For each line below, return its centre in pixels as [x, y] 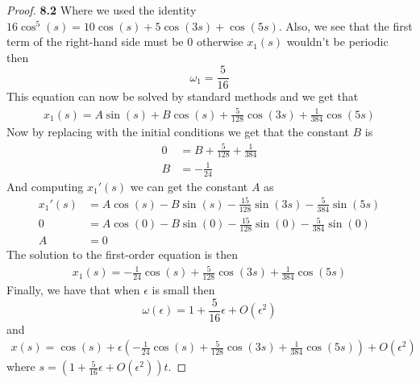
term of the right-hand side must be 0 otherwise [125, 42]
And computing [45, 186]
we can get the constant [189, 186]
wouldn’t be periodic [337, 42]
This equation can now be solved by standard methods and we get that [183, 96]
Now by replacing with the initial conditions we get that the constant [178, 132]
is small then [183, 290]
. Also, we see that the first [345, 25]
